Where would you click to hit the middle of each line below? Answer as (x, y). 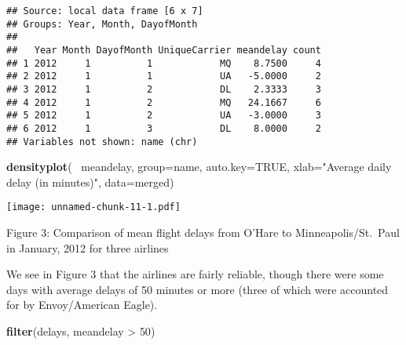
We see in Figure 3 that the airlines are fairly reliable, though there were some (195, 274)
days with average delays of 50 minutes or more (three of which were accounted (198, 289)
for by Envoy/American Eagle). (82, 305)
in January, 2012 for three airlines (88, 247)
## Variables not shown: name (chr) (102, 142)
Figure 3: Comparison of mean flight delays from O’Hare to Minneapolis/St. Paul (203, 232)
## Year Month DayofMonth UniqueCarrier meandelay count (164, 50)
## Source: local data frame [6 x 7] (105, 11)
